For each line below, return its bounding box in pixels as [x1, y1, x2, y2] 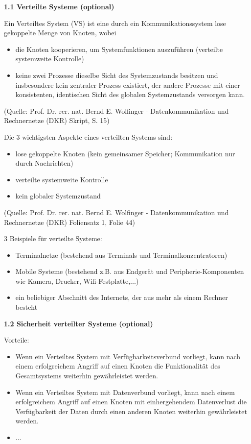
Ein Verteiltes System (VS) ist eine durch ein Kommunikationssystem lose [4, 18, 226, 28]
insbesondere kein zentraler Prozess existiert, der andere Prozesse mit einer [15, 79, 240, 90]
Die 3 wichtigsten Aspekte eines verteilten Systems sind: [4, 131, 173, 142]
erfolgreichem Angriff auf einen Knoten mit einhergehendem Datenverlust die [15, 396, 247, 407]
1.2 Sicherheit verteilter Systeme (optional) [4, 318, 153, 328]
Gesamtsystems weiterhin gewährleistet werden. [15, 370, 158, 381]
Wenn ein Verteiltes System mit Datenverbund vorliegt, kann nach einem [15, 387, 235, 397]
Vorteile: [4, 335, 29, 345]
